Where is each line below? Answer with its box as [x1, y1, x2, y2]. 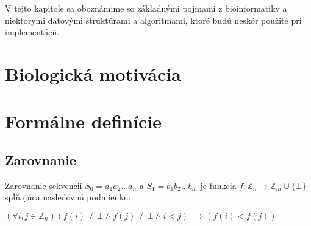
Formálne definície [5, 109, 162, 134]
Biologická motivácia [5, 61, 181, 86]
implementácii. [5, 26, 60, 38]
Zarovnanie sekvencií [5, 179, 82, 191]
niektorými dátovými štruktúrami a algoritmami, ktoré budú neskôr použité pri [5, 13, 302, 26]
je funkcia [200, 179, 237, 191]
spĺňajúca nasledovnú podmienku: [5, 191, 131, 204]
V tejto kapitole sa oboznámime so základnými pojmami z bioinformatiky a [5, 2, 287, 14]
